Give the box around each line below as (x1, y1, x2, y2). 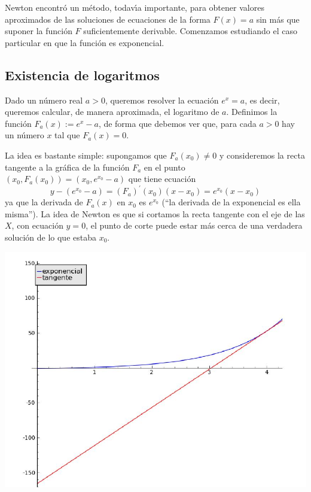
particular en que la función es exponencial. (5, 36, 164, 48)
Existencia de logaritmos (5, 65, 160, 84)
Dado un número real (5, 93, 83, 106)
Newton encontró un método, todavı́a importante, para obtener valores (5, 1, 264, 13)
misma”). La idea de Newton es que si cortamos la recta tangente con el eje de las (5, 207, 305, 220)
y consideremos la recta (219, 148, 305, 161)
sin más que (256, 13, 300, 25)
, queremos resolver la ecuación (105, 93, 219, 106)
